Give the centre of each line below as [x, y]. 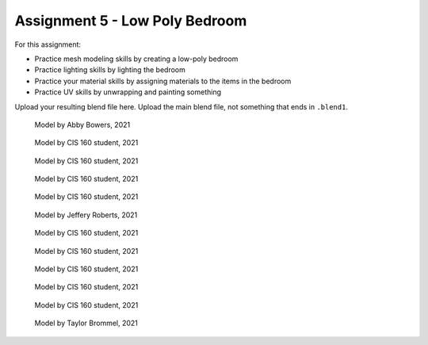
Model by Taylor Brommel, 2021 [86, 323]
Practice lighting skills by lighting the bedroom [110, 70]
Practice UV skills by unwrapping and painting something [128, 92]
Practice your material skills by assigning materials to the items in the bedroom [163, 81]
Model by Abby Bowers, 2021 [82, 125]
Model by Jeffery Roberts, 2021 [86, 215]
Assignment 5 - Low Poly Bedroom [131, 21]
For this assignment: [48, 44]
